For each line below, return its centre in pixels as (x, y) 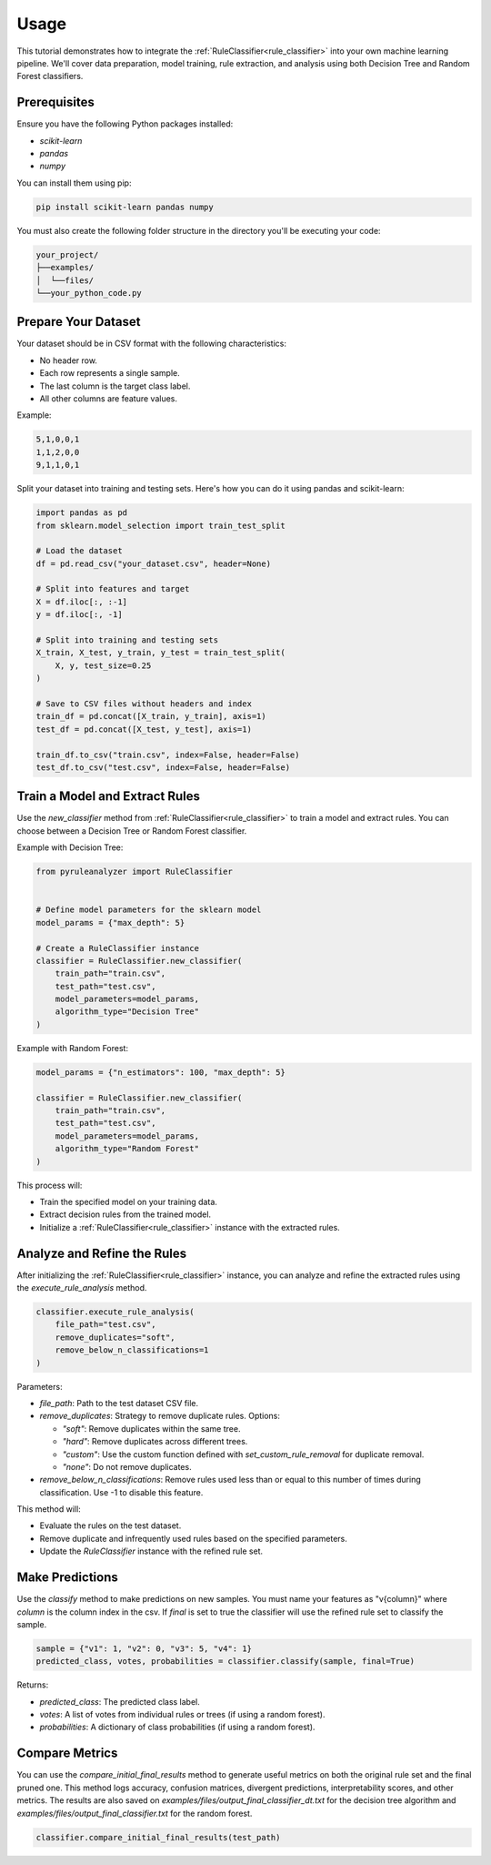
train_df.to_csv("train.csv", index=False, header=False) (168, 755)
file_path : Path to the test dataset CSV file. (119, 1403)
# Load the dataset (79, 551)
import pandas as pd (81, 513)
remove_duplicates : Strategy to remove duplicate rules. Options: (160, 1416)
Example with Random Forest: (73, 1048)
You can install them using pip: (74, 183)
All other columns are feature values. (108, 398)
